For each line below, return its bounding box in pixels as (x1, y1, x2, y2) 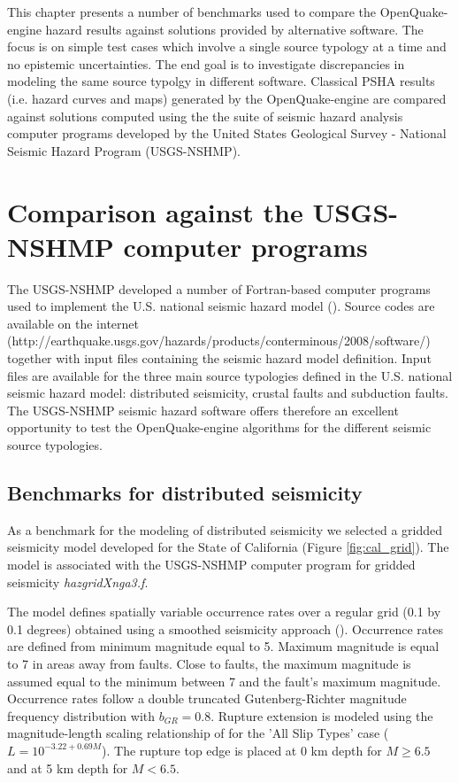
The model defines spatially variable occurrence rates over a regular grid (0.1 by (7, 602, 441, 621)
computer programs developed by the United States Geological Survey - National (7, 124, 447, 143)
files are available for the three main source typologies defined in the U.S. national (7, 366, 453, 384)
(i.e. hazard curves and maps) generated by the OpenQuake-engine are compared (7, 89, 447, 107)
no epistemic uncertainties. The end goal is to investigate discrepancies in (7, 54, 405, 73)
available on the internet (7, 314, 139, 332)
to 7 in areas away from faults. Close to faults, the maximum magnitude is (7, 654, 411, 672)
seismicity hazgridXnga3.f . (7, 572, 149, 591)
